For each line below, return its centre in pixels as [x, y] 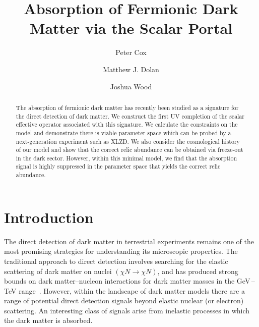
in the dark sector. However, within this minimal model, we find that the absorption [126, 158]
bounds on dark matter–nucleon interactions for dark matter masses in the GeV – [129, 281]
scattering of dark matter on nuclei [58, 271]
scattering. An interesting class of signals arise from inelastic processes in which [127, 310]
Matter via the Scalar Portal [131, 28]
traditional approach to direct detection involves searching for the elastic [116, 261]
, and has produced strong [198, 271]
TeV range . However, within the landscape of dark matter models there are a [124, 290]
